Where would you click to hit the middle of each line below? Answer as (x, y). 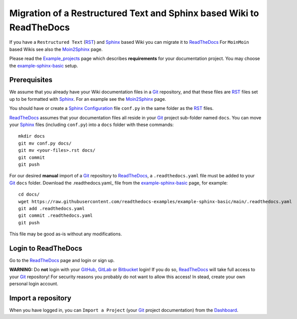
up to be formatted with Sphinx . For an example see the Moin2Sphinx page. (88, 99)
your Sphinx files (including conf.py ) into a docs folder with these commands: (92, 124)
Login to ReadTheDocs (46, 248)
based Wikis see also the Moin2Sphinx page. (56, 49)
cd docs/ (29, 195)
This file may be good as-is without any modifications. (66, 234)
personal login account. (34, 284)
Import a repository (40, 298)
